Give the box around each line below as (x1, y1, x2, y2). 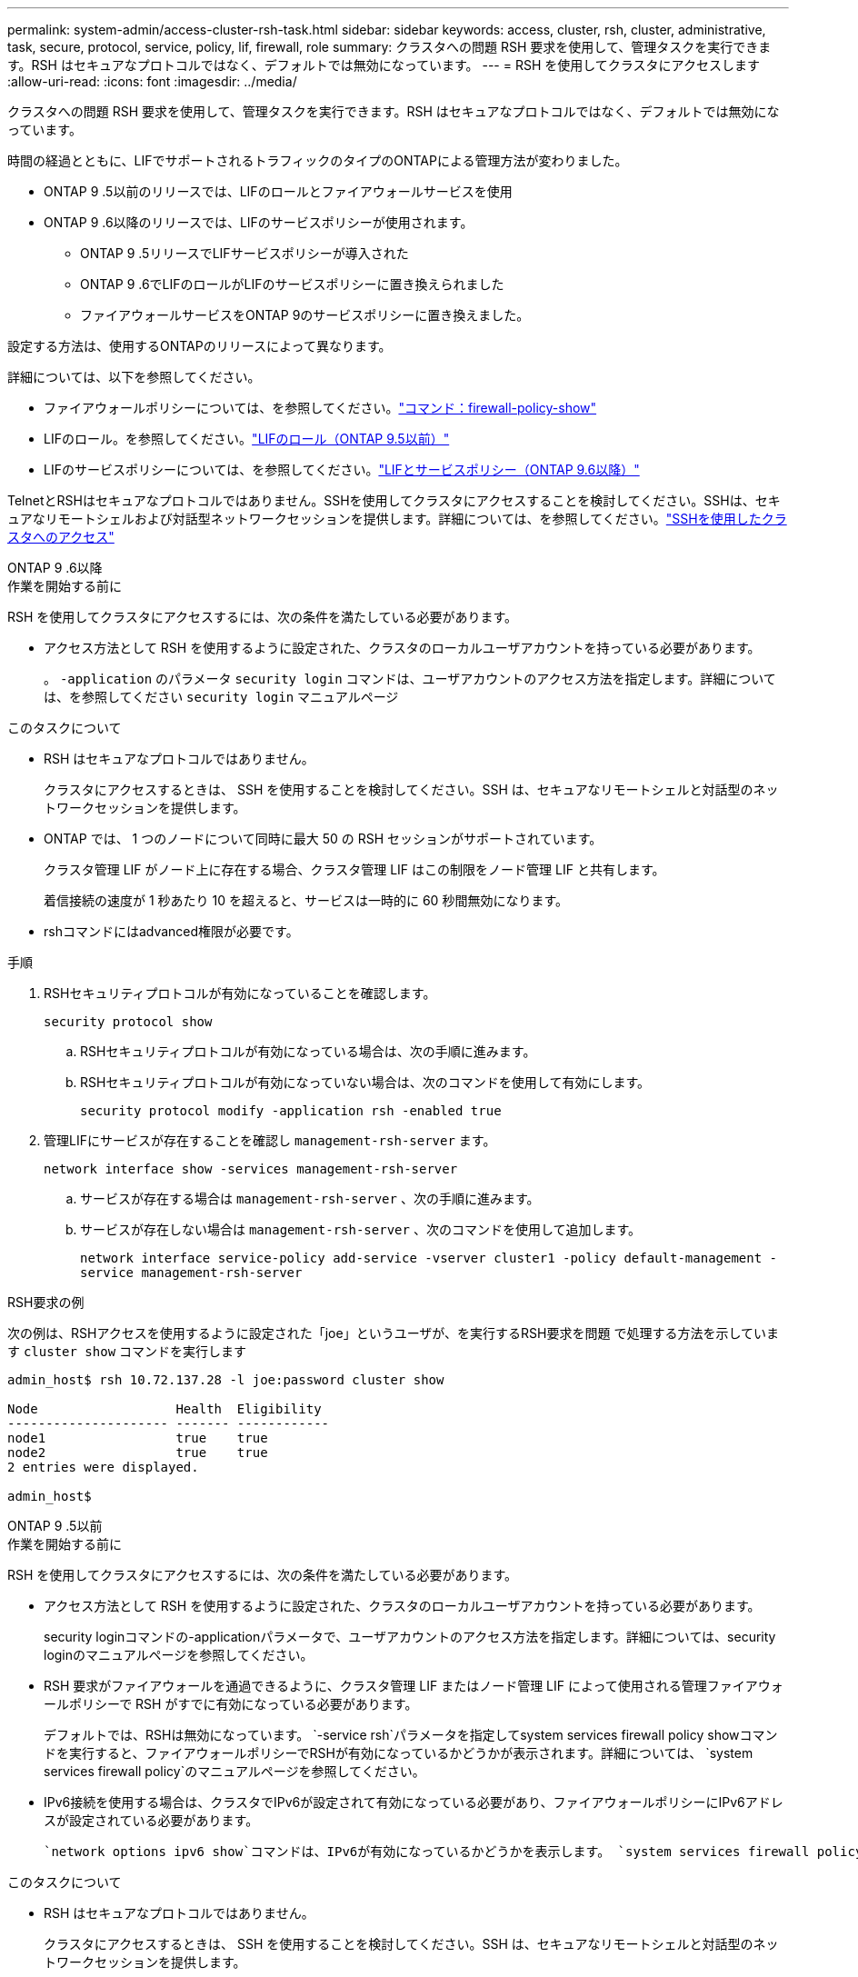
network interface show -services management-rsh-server (44, 1162, 458, 1176)
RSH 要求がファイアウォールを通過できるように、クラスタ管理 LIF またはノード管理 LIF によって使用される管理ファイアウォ (44, 1678, 783, 1693)
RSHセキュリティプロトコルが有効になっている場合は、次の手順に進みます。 (80, 1043, 536, 1059)
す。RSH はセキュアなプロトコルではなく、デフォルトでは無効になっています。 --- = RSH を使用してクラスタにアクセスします (7, 57, 760, 73)
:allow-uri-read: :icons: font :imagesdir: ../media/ (7, 74, 297, 89)
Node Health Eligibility (7, 1402, 322, 1416)
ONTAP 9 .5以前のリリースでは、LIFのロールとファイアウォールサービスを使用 (44, 184, 513, 199)
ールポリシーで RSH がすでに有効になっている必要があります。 (44, 1696, 418, 1712)
